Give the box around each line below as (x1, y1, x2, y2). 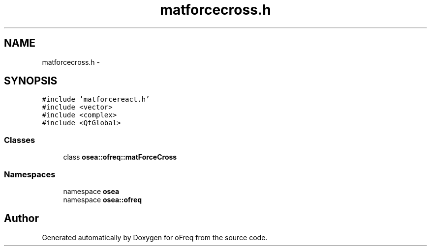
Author (4, 212, 39, 225)
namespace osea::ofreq (63, 195, 142, 204)
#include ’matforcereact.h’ (42, 95, 150, 104)
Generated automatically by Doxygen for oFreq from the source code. (42, 233, 268, 242)
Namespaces (4, 169, 56, 179)
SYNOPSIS (4, 75, 58, 87)
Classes (4, 135, 35, 145)
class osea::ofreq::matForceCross (63, 153, 177, 162)
